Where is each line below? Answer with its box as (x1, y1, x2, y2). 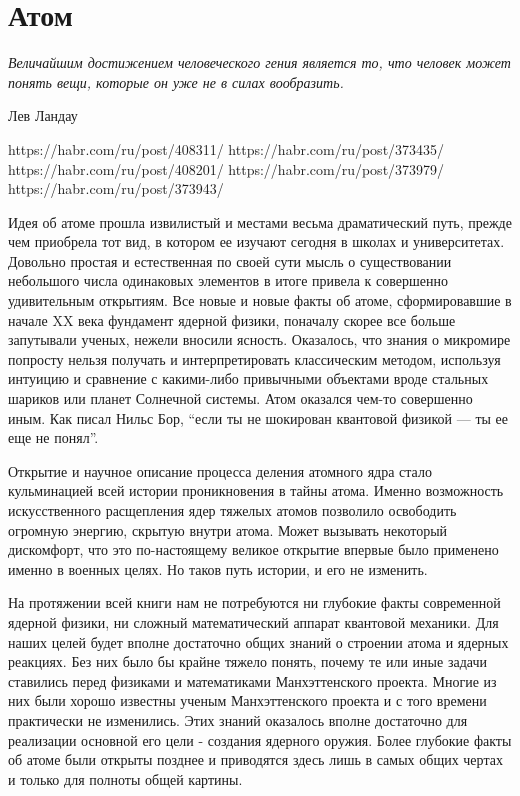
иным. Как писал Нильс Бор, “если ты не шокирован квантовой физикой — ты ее (8, 407, 509, 428)
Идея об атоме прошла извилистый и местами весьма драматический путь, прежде (8, 211, 512, 232)
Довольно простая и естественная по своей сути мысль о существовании (8, 250, 452, 271)
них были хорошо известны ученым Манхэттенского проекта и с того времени (8, 690, 487, 711)
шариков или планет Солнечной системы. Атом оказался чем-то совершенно (8, 388, 473, 409)
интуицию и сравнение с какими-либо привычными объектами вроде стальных (8, 368, 489, 389)
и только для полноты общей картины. (8, 768, 243, 789)
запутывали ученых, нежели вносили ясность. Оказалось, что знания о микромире (8, 329, 511, 350)
